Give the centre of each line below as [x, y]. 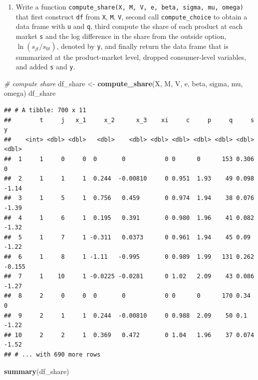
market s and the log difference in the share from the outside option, [121, 36]
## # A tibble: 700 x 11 [45, 110]
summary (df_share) [37, 371]
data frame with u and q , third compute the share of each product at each [129, 26]
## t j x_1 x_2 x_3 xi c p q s [129, 120]
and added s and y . [45, 67]
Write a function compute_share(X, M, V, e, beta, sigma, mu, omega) [130, 6]
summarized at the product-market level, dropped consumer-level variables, [131, 57]
